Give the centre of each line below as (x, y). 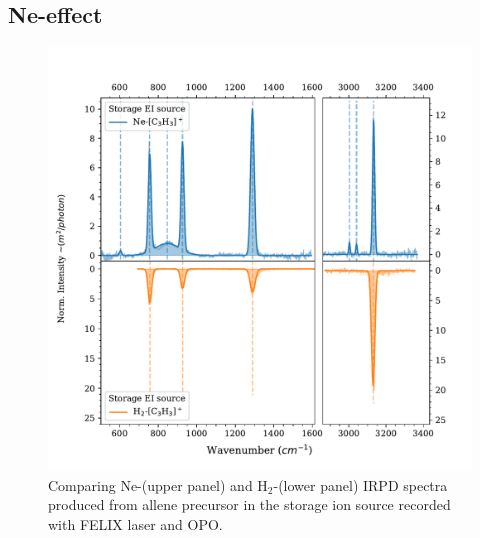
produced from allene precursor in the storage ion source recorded (249, 504)
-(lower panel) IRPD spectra (360, 484)
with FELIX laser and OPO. (135, 523)
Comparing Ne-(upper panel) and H (158, 484)
